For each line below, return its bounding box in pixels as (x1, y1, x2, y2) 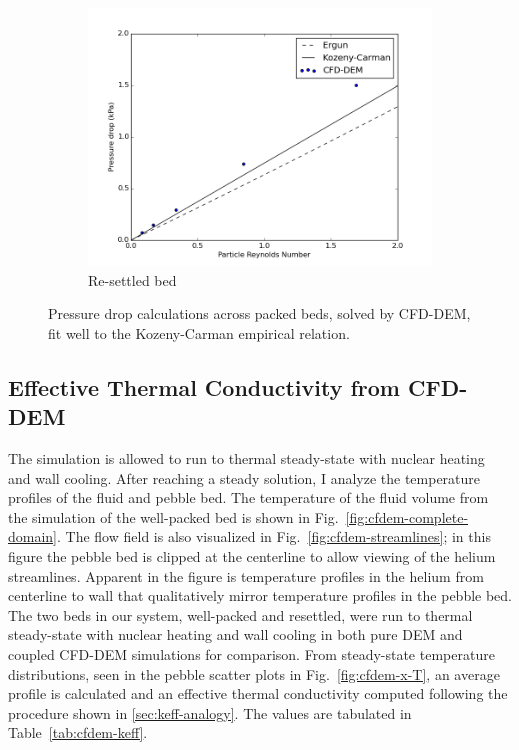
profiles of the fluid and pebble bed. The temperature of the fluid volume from (8, 487, 489, 508)
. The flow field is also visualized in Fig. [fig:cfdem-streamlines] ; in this (57, 526, 491, 547)
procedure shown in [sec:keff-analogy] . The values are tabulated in (8, 702, 412, 723)
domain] (8, 526, 58, 547)
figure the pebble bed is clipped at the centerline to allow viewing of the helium (8, 545, 496, 566)
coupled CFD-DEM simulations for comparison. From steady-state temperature (8, 643, 495, 664)
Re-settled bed (88, 269, 177, 290)
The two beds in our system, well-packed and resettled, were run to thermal (8, 604, 473, 625)
